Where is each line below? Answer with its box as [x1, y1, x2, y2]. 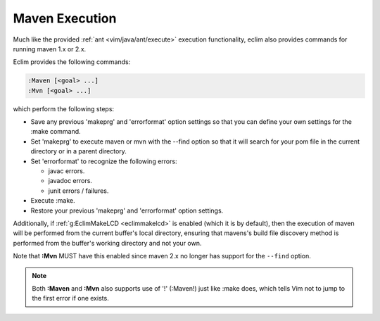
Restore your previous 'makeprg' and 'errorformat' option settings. [30, 206, 224, 215]
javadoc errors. [48, 177, 93, 185]
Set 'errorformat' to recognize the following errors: [30, 157, 177, 165]
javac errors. [48, 167, 85, 175]
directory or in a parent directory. [30, 147, 127, 156]
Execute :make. [30, 196, 75, 205]
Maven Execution [13, 11, 117, 26]
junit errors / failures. [48, 187, 109, 195]
